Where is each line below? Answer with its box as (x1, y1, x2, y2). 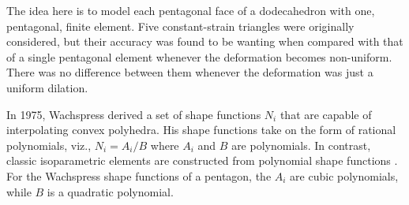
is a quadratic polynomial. (47, 183, 174, 199)
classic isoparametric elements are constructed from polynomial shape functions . (6, 152, 398, 169)
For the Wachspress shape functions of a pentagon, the (6, 167, 272, 184)
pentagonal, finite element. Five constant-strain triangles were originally (6, 17, 355, 34)
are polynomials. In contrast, (231, 136, 371, 153)
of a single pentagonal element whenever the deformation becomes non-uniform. (6, 48, 392, 65)
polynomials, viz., (6, 136, 92, 153)
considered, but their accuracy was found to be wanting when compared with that (6, 33, 403, 50)
